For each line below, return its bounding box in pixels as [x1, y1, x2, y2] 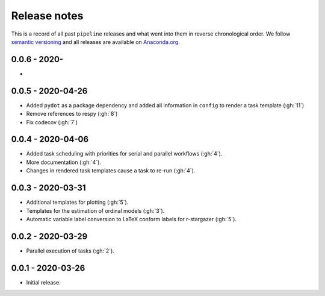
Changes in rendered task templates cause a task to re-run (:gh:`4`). [26, 167, 196, 174]
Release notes [11, 9, 84, 22]
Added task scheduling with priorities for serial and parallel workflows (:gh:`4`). [26, 150, 223, 157]
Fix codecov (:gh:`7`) [26, 118, 78, 126]
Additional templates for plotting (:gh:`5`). [26, 199, 129, 206]
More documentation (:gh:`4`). [26, 159, 102, 166]
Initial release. [26, 279, 61, 286]
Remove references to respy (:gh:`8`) [26, 110, 118, 118]
